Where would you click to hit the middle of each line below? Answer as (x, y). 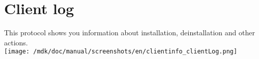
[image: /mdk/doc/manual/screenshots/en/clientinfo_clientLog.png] (121, 52)
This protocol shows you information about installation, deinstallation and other (129, 33)
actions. (16, 42)
